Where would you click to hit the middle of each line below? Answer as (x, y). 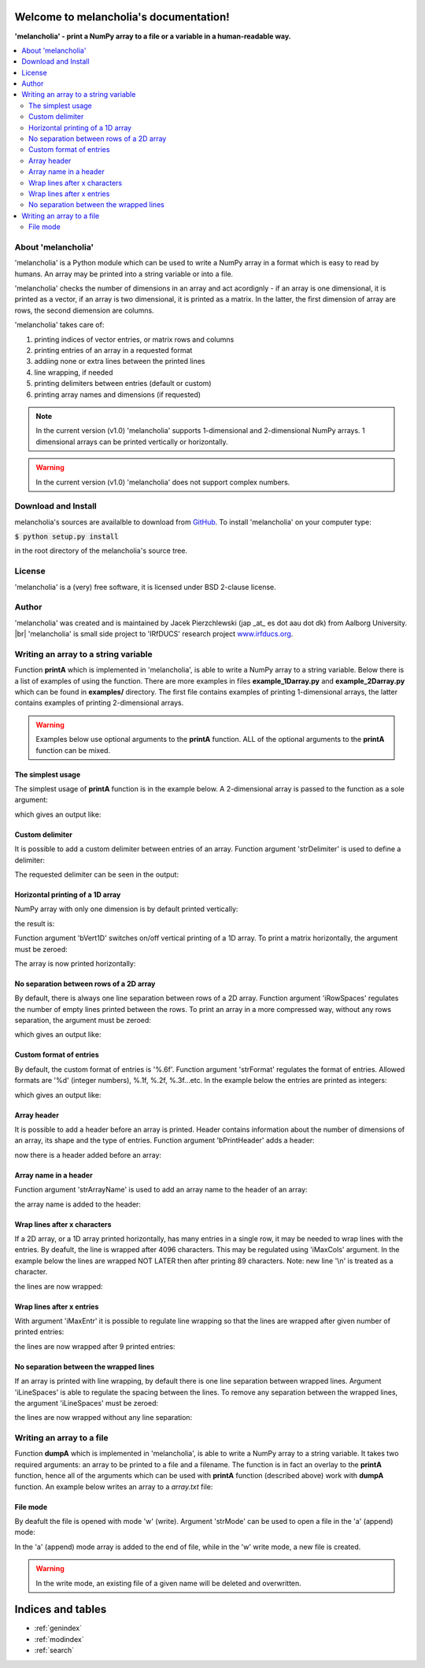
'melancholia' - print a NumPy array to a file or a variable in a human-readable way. (153, 36)
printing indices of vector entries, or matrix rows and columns (134, 339)
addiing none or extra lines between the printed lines (120, 361)
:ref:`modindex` (59, 1639)
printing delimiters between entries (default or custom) (123, 384)
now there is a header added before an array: (88, 1155)
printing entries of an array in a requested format (113, 350)
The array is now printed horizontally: (75, 963)
